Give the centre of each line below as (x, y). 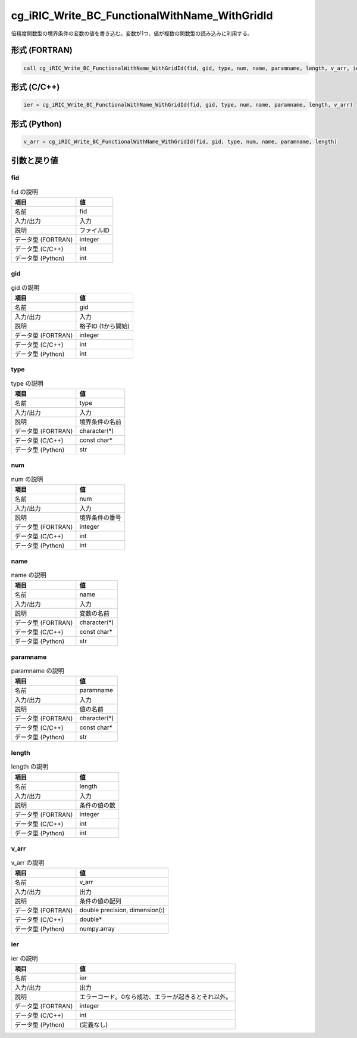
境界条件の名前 (101, 422)
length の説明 (30, 767)
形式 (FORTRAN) (42, 50)
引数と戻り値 (35, 161)
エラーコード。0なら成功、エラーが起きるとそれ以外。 (156, 997)
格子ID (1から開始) (105, 326)
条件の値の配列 (101, 901)
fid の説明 (25, 192)
